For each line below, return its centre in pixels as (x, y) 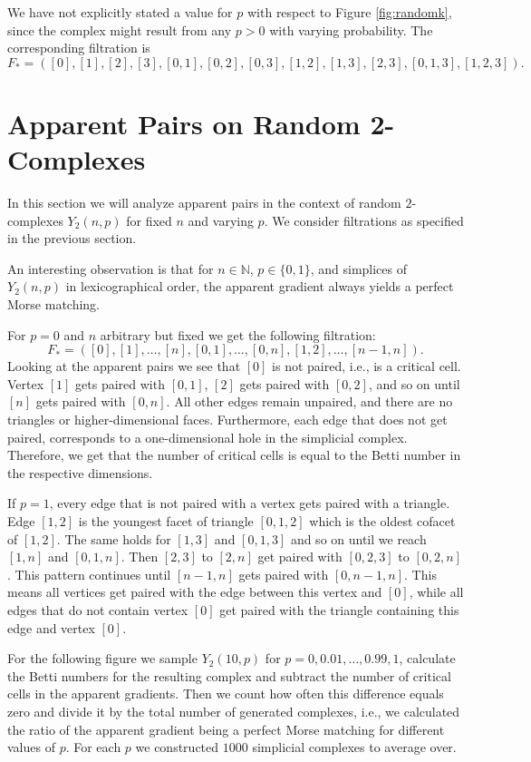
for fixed (149, 220)
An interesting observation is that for (111, 268)
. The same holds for (114, 538)
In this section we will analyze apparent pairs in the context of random (204, 203)
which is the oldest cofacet (382, 521)
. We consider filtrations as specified (364, 220)
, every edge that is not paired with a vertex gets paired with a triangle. (250, 503)
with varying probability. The (351, 29)
